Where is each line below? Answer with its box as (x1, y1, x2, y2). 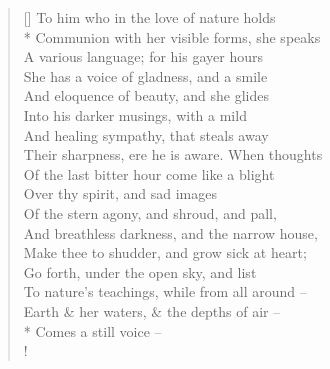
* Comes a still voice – (23, 320, 162, 341)
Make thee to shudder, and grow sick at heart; (23, 242, 307, 263)
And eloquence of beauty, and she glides (23, 85, 269, 106)
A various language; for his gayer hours (23, 46, 263, 67)
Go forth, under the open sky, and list (23, 261, 257, 282)
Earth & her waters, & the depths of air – (23, 300, 281, 321)
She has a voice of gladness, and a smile (23, 65, 268, 86)
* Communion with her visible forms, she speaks (23, 26, 321, 47)
